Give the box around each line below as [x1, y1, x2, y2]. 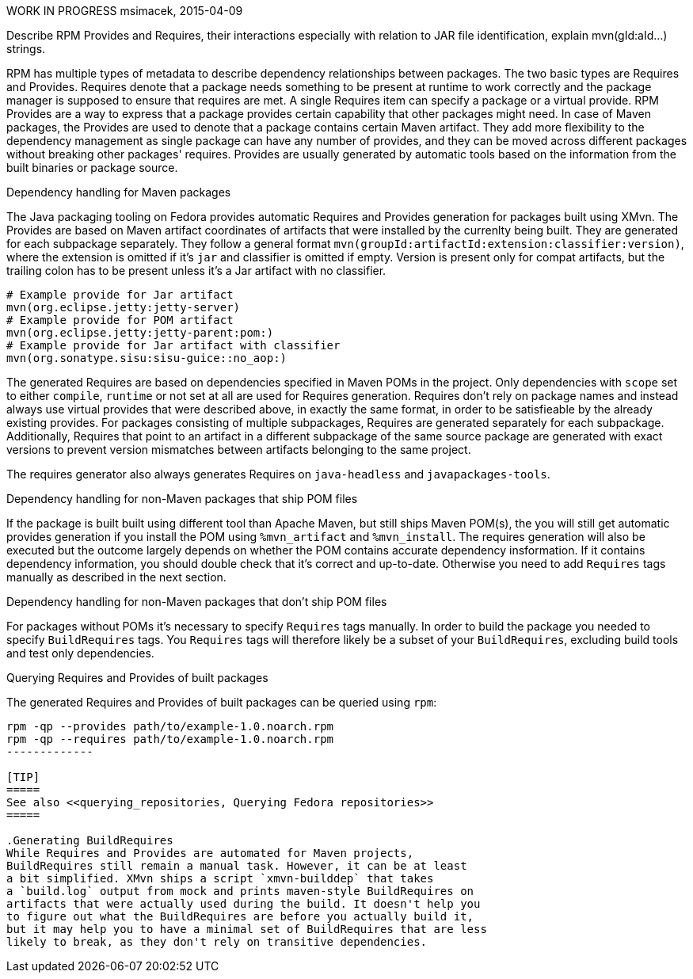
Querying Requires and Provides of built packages [6, 671, 268, 684]
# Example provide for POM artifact [6, 314, 234, 326]
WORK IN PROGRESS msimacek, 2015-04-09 [6, 4, 243, 17]
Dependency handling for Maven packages [6, 185, 231, 199]
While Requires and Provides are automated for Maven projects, [6, 847, 414, 859]
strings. [6, 42, 46, 55]
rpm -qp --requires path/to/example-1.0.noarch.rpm [6, 733, 334, 745]
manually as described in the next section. [6, 570, 227, 584]
